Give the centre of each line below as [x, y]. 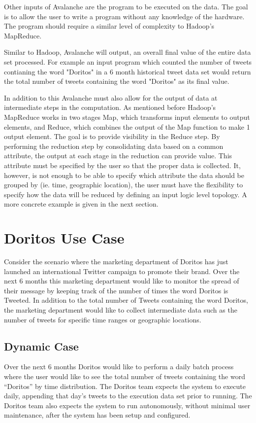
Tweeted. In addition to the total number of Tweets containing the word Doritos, [126, 300]
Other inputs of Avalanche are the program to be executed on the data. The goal [126, 6]
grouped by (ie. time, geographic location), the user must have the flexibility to [124, 185]
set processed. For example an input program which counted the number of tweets [128, 61]
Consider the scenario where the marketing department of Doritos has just [116, 261]
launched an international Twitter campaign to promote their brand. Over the [122, 271]
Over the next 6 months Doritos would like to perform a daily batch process [119, 367]
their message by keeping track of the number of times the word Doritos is [116, 290]
